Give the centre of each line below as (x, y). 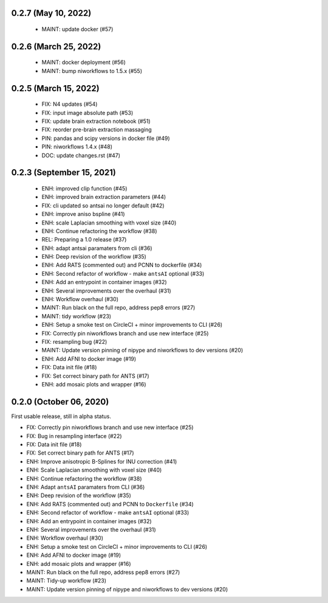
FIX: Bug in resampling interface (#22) (74, 436)
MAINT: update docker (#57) (77, 29)
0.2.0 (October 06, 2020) (60, 402)
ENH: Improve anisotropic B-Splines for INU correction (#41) (102, 461)
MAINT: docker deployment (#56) (84, 62)
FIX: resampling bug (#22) (74, 342)
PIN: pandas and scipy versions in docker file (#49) (106, 138)
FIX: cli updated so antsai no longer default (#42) (103, 205)
